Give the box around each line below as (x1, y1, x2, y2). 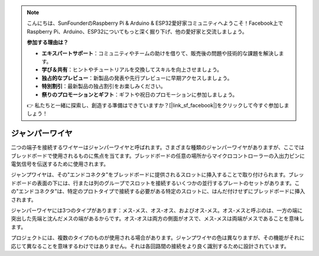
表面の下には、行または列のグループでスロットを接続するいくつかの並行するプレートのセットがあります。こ (36, 179, 300, 186)
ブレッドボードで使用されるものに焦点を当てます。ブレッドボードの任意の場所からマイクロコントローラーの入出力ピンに (11, 152, 305, 159)
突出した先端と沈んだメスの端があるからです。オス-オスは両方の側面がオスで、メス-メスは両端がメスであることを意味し (11, 215, 305, 222)
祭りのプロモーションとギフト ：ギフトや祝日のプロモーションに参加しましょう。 (41, 91, 238, 98)
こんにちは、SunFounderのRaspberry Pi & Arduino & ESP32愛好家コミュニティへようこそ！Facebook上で (27, 19, 284, 27)
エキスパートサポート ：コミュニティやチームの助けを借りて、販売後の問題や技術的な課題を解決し (41, 50, 279, 57)
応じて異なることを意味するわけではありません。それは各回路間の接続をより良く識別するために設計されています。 (11, 242, 289, 250)
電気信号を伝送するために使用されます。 (11, 160, 109, 168)
